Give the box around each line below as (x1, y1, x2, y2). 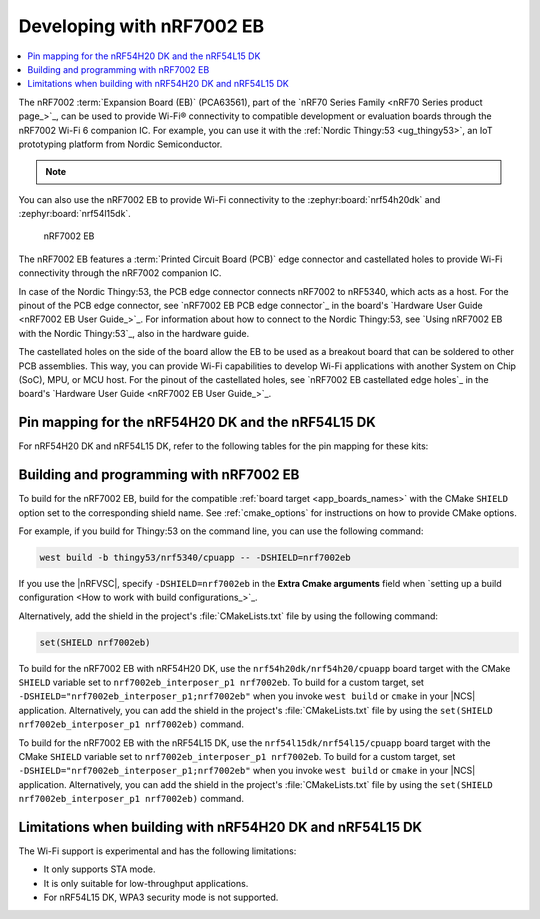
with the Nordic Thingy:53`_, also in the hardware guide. (18, 327, 250, 339)
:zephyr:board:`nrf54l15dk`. (18, 208, 132, 220)
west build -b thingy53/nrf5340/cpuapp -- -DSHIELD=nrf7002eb (39, 551, 351, 563)
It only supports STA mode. (43, 863, 156, 875)
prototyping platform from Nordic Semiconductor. (18, 138, 223, 150)
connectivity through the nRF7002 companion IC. (18, 267, 222, 279)
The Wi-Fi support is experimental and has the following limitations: (18, 845, 297, 857)
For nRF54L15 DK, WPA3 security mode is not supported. (43, 891, 279, 904)
